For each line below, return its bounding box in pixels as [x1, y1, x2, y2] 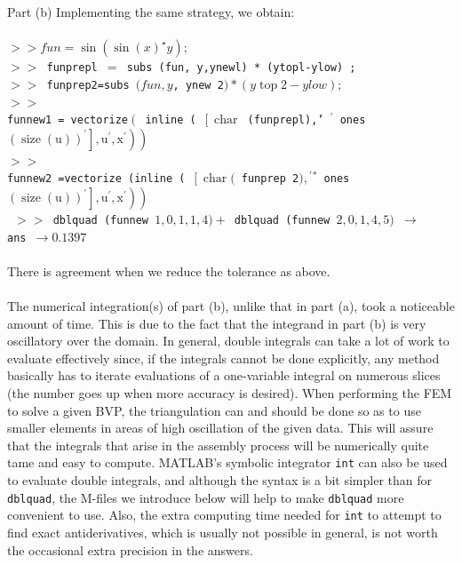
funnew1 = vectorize [7, 114, 129, 127]
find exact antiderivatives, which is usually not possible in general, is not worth [7, 523, 438, 541]
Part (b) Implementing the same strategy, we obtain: [7, 3, 295, 20]
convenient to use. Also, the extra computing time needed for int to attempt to [7, 505, 442, 524]
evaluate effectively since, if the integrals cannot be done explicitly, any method [7, 348, 440, 367]
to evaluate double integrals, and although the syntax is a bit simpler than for [7, 471, 433, 489]
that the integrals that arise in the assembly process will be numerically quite [7, 435, 429, 454]
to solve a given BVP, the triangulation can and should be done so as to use [7, 401, 421, 419]
